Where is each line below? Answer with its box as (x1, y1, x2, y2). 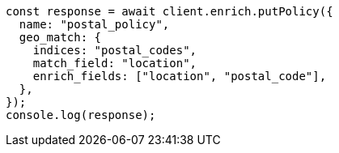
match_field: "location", (32, 57, 197, 70)
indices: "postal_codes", (32, 44, 197, 57)
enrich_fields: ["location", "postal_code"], (32, 70, 327, 83)
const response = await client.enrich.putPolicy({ (6, 5, 333, 18)
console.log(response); (6, 108, 156, 121)
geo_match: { (19, 31, 102, 44)
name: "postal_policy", (19, 18, 170, 31)
